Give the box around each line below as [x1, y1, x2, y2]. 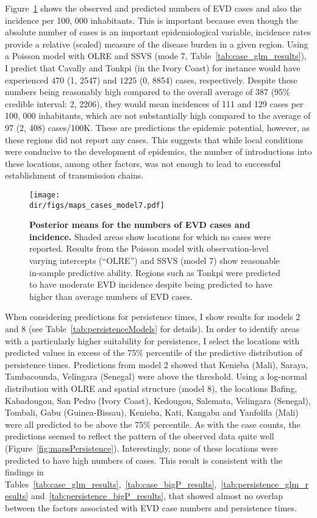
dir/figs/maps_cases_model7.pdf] [29, 200, 165, 210]
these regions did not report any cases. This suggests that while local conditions [5, 133, 304, 146]
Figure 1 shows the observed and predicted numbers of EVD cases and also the [5, 2, 302, 14]
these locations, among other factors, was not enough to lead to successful [5, 157, 281, 169]
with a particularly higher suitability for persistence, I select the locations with [5, 334, 300, 347]
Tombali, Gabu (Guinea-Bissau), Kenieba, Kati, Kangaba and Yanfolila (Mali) [5, 406, 299, 419]
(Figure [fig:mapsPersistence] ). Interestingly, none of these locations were [5, 441, 278, 454]
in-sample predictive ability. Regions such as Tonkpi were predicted [29, 266, 280, 279]
